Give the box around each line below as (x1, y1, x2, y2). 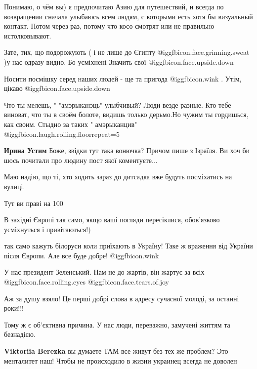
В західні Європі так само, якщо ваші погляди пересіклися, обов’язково (4, 214, 220, 225)
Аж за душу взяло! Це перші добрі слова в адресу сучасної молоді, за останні (4, 293, 239, 303)
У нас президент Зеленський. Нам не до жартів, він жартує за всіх (4, 267, 205, 277)
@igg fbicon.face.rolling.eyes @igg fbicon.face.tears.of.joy (4, 277, 169, 287)
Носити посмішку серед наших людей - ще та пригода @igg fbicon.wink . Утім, (4, 73, 242, 83)
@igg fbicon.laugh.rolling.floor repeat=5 (4, 128, 120, 139)
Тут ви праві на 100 (4, 198, 63, 208)
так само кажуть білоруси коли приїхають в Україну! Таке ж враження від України (4, 241, 253, 251)
